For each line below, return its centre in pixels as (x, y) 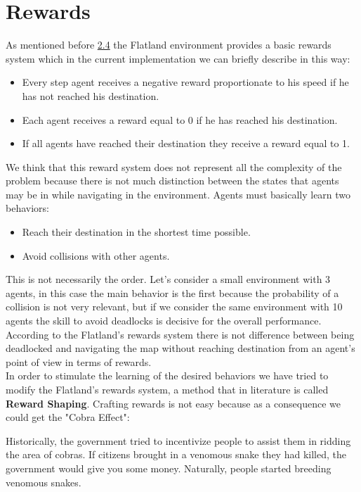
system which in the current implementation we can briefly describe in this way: (178, 58)
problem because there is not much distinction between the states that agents (172, 181)
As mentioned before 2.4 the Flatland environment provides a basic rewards (169, 45)
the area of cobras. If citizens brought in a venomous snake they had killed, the (176, 454)
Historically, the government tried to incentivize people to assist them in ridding (178, 440)
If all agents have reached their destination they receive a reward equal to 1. (186, 143)
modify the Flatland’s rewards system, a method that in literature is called (167, 389)
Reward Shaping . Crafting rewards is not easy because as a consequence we (173, 403)
